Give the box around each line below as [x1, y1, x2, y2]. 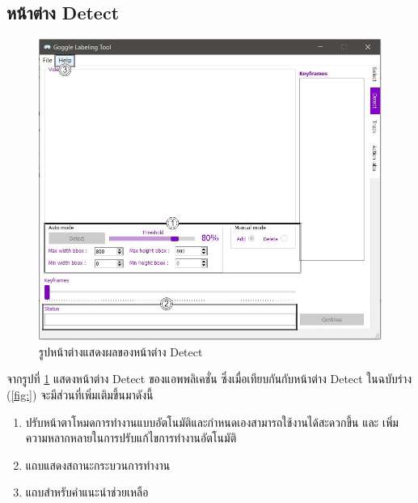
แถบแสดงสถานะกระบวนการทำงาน [25, 456, 171, 473]
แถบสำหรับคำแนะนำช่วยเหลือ [25, 484, 149, 501]
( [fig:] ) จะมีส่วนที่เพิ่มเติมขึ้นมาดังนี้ [6, 386, 154, 403]
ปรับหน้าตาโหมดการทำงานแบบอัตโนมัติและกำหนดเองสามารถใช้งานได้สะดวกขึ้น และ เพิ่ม [25, 413, 399, 430]
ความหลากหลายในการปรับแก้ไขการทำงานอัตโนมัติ [25, 429, 237, 446]
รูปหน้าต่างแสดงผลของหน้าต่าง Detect [39, 343, 203, 360]
